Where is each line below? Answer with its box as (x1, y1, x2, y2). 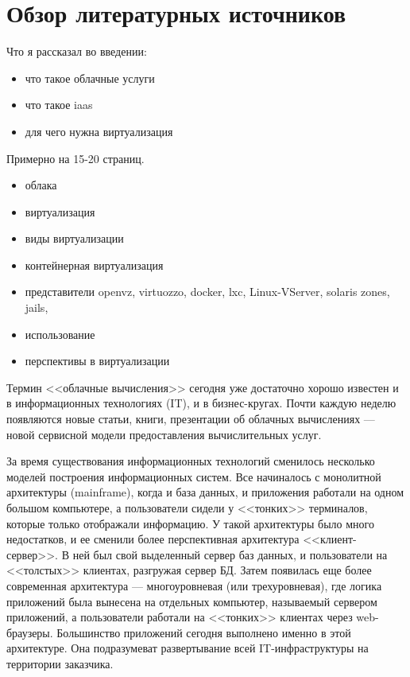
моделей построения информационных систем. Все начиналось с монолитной (6, 468, 381, 484)
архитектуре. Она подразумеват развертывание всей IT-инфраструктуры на (6, 640, 369, 656)
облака (25, 177, 57, 193)
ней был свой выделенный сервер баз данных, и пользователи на (72, 546, 388, 562)
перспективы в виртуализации (25, 352, 170, 369)
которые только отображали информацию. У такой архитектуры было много (6, 515, 374, 531)
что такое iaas (25, 96, 93, 113)
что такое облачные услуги (25, 69, 155, 86)
